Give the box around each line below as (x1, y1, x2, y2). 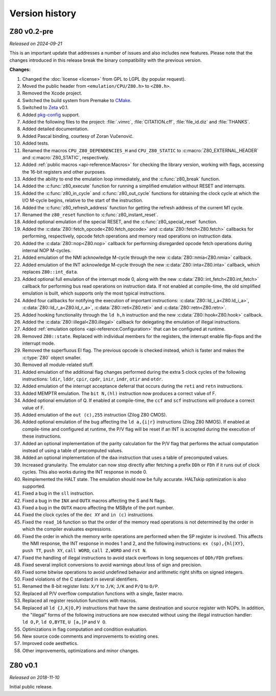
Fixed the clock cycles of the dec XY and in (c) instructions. (22, 512, 154, 518)
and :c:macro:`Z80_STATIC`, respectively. (22, 154, 109, 160)
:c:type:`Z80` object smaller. (22, 354, 82, 361)
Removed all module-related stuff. (22, 362, 94, 368)
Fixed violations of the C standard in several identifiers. (22, 576, 139, 582)
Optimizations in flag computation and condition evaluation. (22, 626, 148, 632)
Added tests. (22, 140, 50, 147)
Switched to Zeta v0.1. (22, 105, 69, 111)
